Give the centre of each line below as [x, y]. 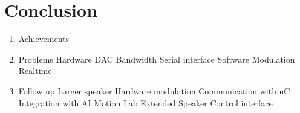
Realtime [35, 71]
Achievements [44, 39]
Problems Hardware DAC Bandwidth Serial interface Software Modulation [157, 59]
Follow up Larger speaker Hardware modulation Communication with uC [154, 90]
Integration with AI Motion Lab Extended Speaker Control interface [145, 102]
